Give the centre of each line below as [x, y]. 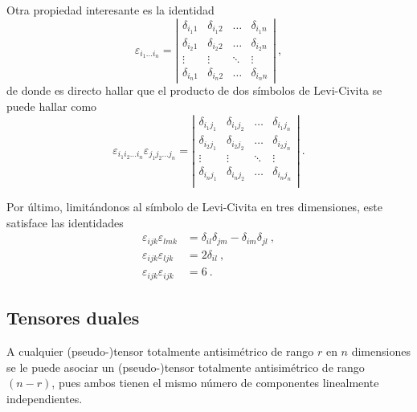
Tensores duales [73, 318]
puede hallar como [52, 106]
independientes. [45, 398]
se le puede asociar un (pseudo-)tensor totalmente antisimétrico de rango [186, 367]
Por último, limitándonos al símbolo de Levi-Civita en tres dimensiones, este [194, 207]
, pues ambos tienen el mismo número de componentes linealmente [215, 383]
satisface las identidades [65, 222]
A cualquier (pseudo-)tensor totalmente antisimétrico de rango [160, 351]
